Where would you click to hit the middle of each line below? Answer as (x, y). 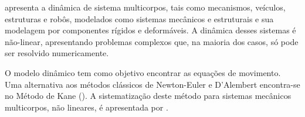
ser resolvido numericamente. (57, 53)
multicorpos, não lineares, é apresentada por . (87, 107)
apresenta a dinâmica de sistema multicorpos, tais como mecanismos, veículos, (145, 7)
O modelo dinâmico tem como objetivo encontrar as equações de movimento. (143, 72)
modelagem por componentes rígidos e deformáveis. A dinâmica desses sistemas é (150, 30)
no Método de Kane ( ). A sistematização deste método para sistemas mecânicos (148, 96)
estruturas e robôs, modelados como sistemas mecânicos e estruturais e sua (139, 18)
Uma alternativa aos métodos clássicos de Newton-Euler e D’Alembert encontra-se (152, 84)
